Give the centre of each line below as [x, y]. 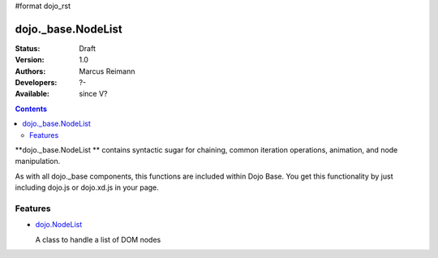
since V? [93, 94]
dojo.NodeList [59, 225]
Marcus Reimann [107, 71]
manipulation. [38, 161]
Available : [32, 94]
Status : [28, 48]
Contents [31, 109]
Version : [30, 60]
